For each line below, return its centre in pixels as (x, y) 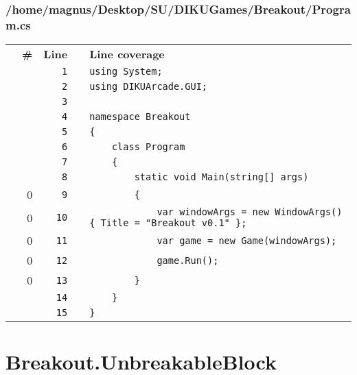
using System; (126, 72)
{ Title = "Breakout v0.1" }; (168, 223)
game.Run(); (188, 260)
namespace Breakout (140, 117)
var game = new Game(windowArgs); (247, 240)
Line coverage (127, 54)
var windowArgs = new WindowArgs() (250, 212)
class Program (148, 147)
